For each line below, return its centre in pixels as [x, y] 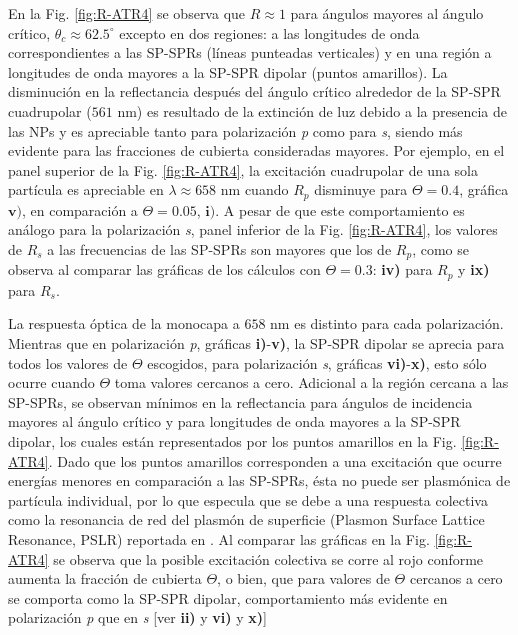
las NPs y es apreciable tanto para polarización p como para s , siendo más [235, 130]
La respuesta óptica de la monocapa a [124, 323]
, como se [440, 248]
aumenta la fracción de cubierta [105, 578]
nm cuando [254, 189]
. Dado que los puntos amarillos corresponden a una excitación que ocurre [275, 460]
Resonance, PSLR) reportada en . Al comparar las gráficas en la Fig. [219, 539]
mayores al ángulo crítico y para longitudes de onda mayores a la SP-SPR [234, 421]
